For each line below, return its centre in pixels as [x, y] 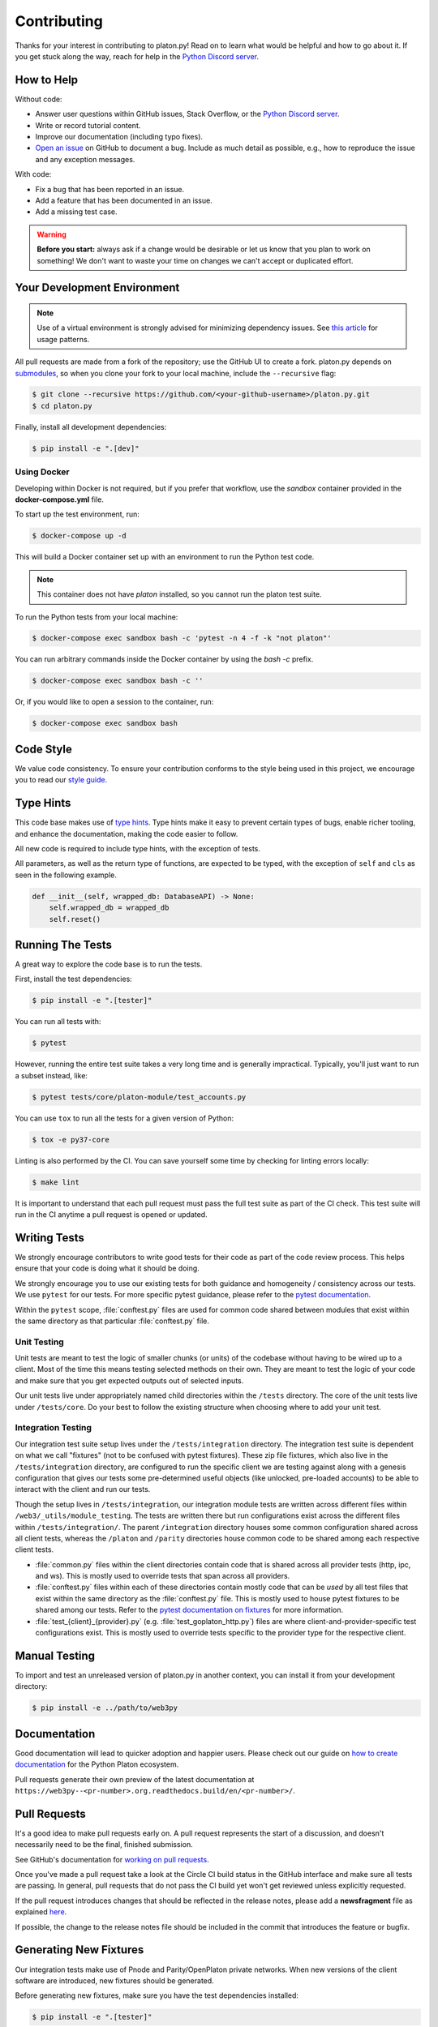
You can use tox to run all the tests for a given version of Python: [125, 1118]
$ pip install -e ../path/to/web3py [105, 1708]
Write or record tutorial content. [88, 125]
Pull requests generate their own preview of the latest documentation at [135, 1779]
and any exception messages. [85, 159]
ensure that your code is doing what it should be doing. [107, 1268]
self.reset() [75, 919]
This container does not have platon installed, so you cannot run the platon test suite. [179, 594]
